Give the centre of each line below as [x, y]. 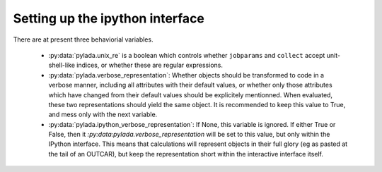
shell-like [62, 65]
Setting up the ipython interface [109, 18]
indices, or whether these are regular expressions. [150, 65]
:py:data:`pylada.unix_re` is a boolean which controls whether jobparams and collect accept [187, 55]
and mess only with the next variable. [103, 115]
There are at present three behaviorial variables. [83, 39]
